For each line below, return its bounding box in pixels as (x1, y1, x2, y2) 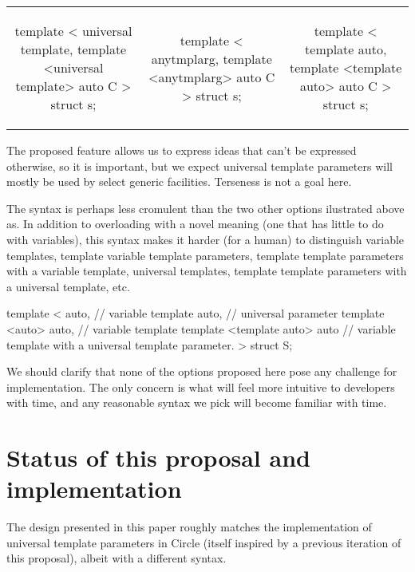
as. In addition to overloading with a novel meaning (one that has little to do (6, 215, 384, 232)
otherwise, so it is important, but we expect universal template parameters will (6, 157, 393, 174)
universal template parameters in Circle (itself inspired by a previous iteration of (6, 534, 401, 550)
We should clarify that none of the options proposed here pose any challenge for (6, 363, 397, 380)
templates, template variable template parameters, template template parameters (6, 247, 404, 263)
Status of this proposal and (6, 441, 310, 474)
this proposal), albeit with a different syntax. (6, 550, 227, 566)
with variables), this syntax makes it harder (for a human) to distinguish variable (6, 231, 405, 247)
